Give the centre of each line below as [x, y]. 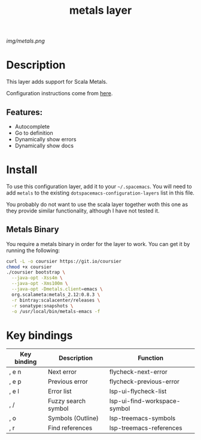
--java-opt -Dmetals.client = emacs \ [57, 289]
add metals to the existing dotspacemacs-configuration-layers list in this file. [100, 193]
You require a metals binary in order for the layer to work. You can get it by [98, 244]
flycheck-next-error [138, 372]
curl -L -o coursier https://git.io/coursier [64, 261]
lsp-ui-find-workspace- [145, 401]
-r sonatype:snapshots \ [42, 306]
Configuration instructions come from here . [60, 93]
